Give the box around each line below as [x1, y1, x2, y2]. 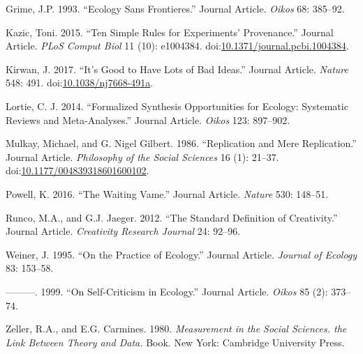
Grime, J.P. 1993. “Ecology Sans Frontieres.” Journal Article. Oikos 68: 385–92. [6, 1, 345, 15]
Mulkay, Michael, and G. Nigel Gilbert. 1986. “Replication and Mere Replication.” [6, 136, 357, 151]
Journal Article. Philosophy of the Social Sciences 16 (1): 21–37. [6, 149, 279, 164]
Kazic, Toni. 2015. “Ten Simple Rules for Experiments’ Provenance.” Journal [6, 24, 334, 39]
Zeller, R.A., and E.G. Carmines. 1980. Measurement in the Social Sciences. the [6, 321, 347, 336]
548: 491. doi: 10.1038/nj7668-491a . [6, 75, 154, 90]
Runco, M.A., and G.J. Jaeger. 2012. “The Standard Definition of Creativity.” [6, 210, 338, 224]
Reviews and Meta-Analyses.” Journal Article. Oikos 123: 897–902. [6, 112, 290, 127]
